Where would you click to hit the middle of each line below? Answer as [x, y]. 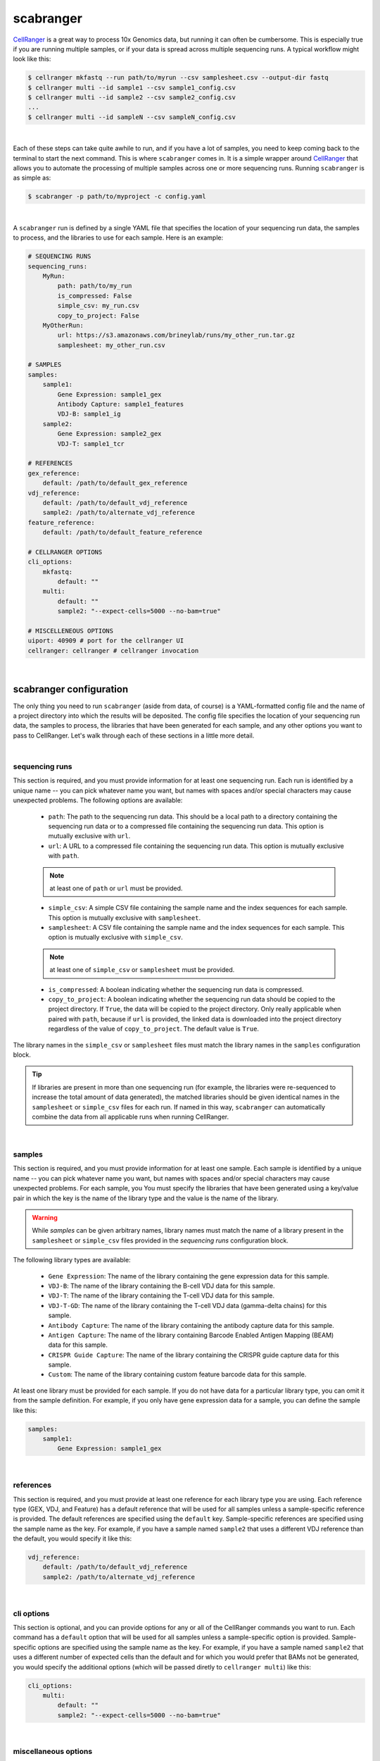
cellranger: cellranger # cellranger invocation [113, 651]
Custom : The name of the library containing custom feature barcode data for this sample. [177, 1374]
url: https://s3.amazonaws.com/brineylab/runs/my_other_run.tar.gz [176, 335]
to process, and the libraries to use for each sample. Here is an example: [118, 238]
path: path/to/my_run [95, 286]
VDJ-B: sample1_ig [89, 414]
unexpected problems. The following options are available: [98, 800]
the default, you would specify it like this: [72, 1538]
